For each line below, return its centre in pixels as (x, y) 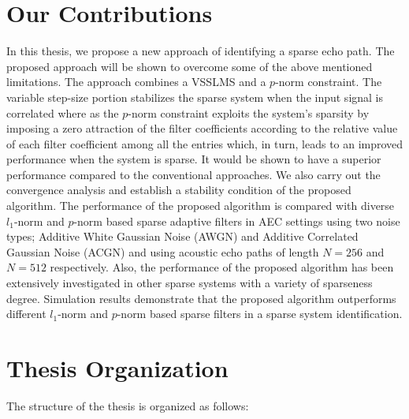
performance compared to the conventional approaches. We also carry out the (193, 174)
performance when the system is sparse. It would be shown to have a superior (194, 159)
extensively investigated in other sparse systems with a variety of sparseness (190, 283)
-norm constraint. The (329, 82)
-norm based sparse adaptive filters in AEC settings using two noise (237, 221)
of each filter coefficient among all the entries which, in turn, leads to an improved (205, 143)
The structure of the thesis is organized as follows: (128, 405)
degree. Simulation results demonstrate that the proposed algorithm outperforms (201, 298)
